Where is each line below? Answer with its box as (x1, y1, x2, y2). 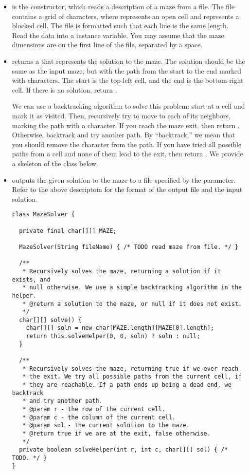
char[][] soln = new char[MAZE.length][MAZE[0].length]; (26, 324, 214, 332)
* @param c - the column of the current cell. (22, 414, 176, 421)
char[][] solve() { (19, 316, 82, 323)
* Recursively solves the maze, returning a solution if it (22, 267, 221, 275)
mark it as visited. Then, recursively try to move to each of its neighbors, (12, 110, 231, 120)
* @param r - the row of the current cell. (22, 406, 165, 413)
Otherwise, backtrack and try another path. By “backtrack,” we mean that (12, 130, 235, 140)
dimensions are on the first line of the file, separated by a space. (12, 39, 203, 50)
